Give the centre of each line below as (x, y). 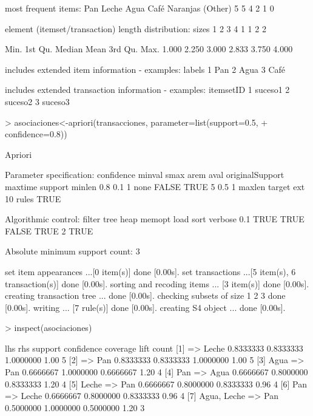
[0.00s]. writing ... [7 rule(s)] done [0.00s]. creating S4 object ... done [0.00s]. (145, 307)
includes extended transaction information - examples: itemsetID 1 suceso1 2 (147, 90)
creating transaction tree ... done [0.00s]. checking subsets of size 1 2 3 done (145, 295)
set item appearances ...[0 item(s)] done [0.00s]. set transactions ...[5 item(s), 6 (150, 271)
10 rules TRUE (33, 198)
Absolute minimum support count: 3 (72, 251)
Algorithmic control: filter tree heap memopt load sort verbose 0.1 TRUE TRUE (155, 219)
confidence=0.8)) (36, 134)
